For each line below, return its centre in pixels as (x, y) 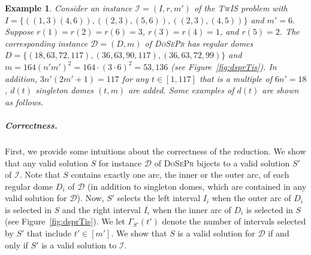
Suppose (19, 31)
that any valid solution (46, 163)
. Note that (40, 174)
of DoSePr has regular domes (199, 43)
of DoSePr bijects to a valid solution (222, 163)
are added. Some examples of (181, 90)
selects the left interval (159, 198)
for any (135, 78)
